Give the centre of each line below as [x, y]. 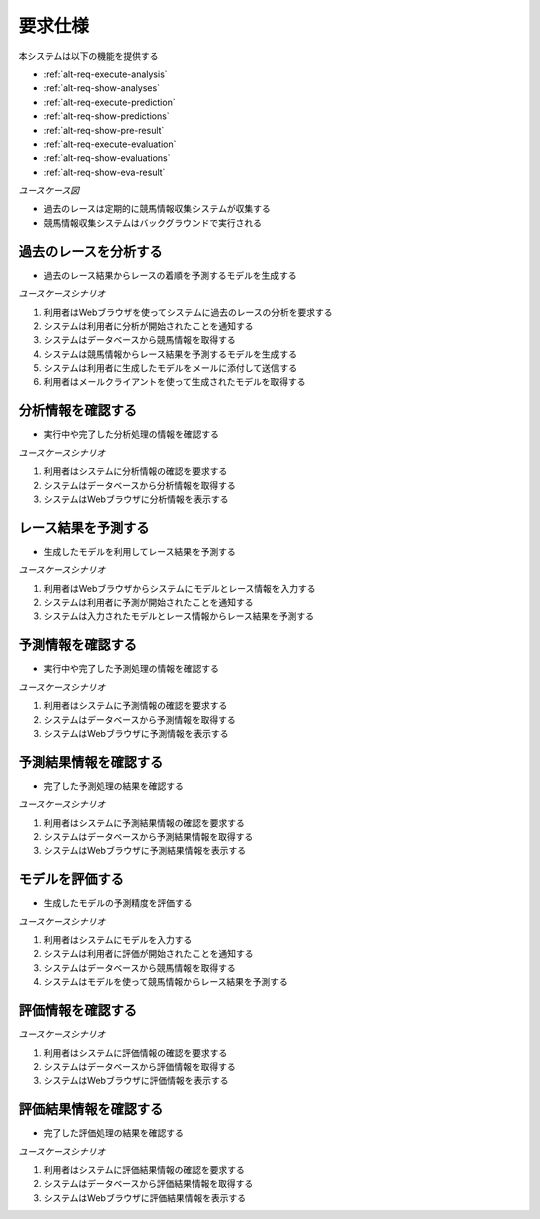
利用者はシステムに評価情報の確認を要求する [135, 1052]
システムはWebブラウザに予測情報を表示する [136, 733]
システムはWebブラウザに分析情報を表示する [136, 499]
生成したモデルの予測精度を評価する [118, 903]
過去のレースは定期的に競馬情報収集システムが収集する [157, 209]
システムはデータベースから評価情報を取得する [139, 1066]
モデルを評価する [71, 879]
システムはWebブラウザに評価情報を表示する [136, 1081]
